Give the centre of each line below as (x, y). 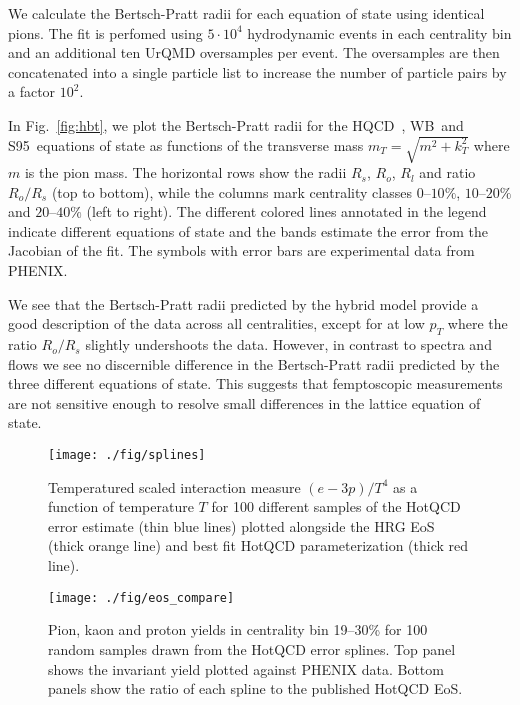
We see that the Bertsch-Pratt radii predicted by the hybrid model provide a (243, 303)
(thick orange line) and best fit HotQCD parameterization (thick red (258, 545)
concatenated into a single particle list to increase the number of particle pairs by (257, 71)
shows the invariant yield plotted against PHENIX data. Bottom (246, 668)
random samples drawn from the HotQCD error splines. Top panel (252, 648)
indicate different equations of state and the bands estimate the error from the (248, 230)
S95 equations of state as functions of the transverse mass (186, 144)
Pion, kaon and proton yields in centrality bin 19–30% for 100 (238, 629)
